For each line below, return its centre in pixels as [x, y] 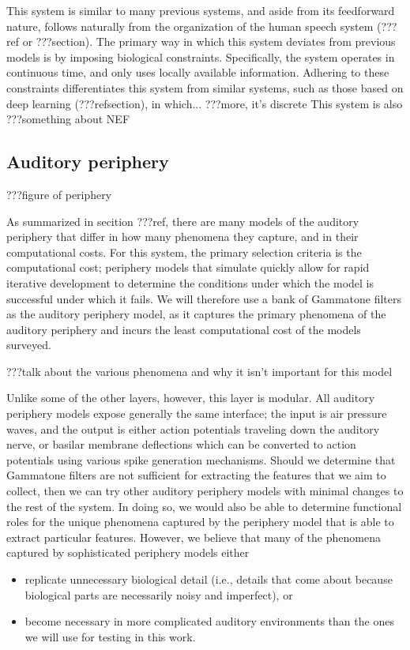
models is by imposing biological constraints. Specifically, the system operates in [201, 56]
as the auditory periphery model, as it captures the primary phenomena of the [196, 314]
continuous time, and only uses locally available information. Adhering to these [198, 72]
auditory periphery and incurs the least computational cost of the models [184, 329]
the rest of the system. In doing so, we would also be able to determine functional [204, 506]
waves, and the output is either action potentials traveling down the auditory [193, 428]
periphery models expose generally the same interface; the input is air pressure [197, 413]
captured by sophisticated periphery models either [128, 552]
